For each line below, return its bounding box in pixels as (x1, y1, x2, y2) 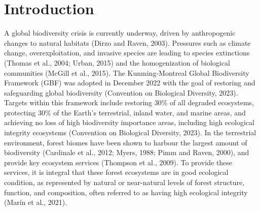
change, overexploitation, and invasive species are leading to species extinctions (4, 47, 250, 58)
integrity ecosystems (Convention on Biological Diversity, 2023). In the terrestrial (4, 127, 256, 138)
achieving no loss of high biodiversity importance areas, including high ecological (4, 117, 254, 128)
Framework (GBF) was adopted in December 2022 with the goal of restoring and (4, 77, 255, 88)
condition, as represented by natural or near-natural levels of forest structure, (4, 177, 245, 188)
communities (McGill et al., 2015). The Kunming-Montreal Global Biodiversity (4, 67, 249, 78)
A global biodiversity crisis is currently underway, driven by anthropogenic (4, 27, 236, 38)
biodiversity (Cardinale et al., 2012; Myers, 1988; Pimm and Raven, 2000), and (4, 147, 249, 158)
